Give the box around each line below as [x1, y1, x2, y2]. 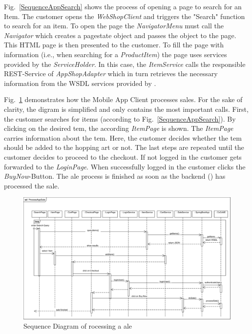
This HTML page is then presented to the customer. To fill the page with [4, 40, 224, 50]
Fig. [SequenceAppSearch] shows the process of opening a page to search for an [4, 1, 242, 11]
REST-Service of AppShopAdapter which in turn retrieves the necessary [4, 68, 218, 79]
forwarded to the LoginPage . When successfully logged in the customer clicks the [4, 161, 246, 171]
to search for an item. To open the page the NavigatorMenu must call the [4, 21, 224, 31]
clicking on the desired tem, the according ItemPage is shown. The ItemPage [4, 123, 233, 133]
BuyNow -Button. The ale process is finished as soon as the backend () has [4, 171, 226, 181]
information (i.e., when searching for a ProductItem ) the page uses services [4, 49, 227, 59]
